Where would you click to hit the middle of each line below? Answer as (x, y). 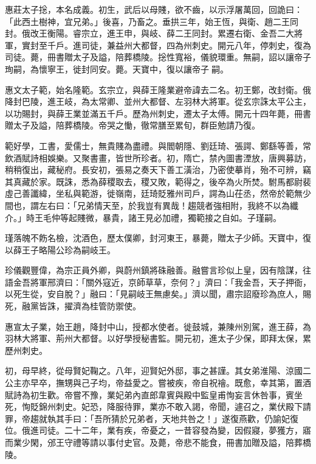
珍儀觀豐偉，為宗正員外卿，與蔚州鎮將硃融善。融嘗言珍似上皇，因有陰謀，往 (158, 270)
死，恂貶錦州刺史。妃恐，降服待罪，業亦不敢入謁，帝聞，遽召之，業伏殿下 (154, 406)
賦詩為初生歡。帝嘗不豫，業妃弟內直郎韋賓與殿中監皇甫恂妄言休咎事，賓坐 (154, 394)
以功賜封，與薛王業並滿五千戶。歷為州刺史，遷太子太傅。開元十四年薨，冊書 (158, 113)
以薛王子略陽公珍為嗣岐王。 (60, 249)
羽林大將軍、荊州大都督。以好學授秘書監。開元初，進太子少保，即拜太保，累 (158, 338)
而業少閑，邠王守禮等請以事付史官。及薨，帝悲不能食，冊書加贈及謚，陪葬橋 (158, 442)
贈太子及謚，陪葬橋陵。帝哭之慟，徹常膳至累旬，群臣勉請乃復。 (132, 125)
